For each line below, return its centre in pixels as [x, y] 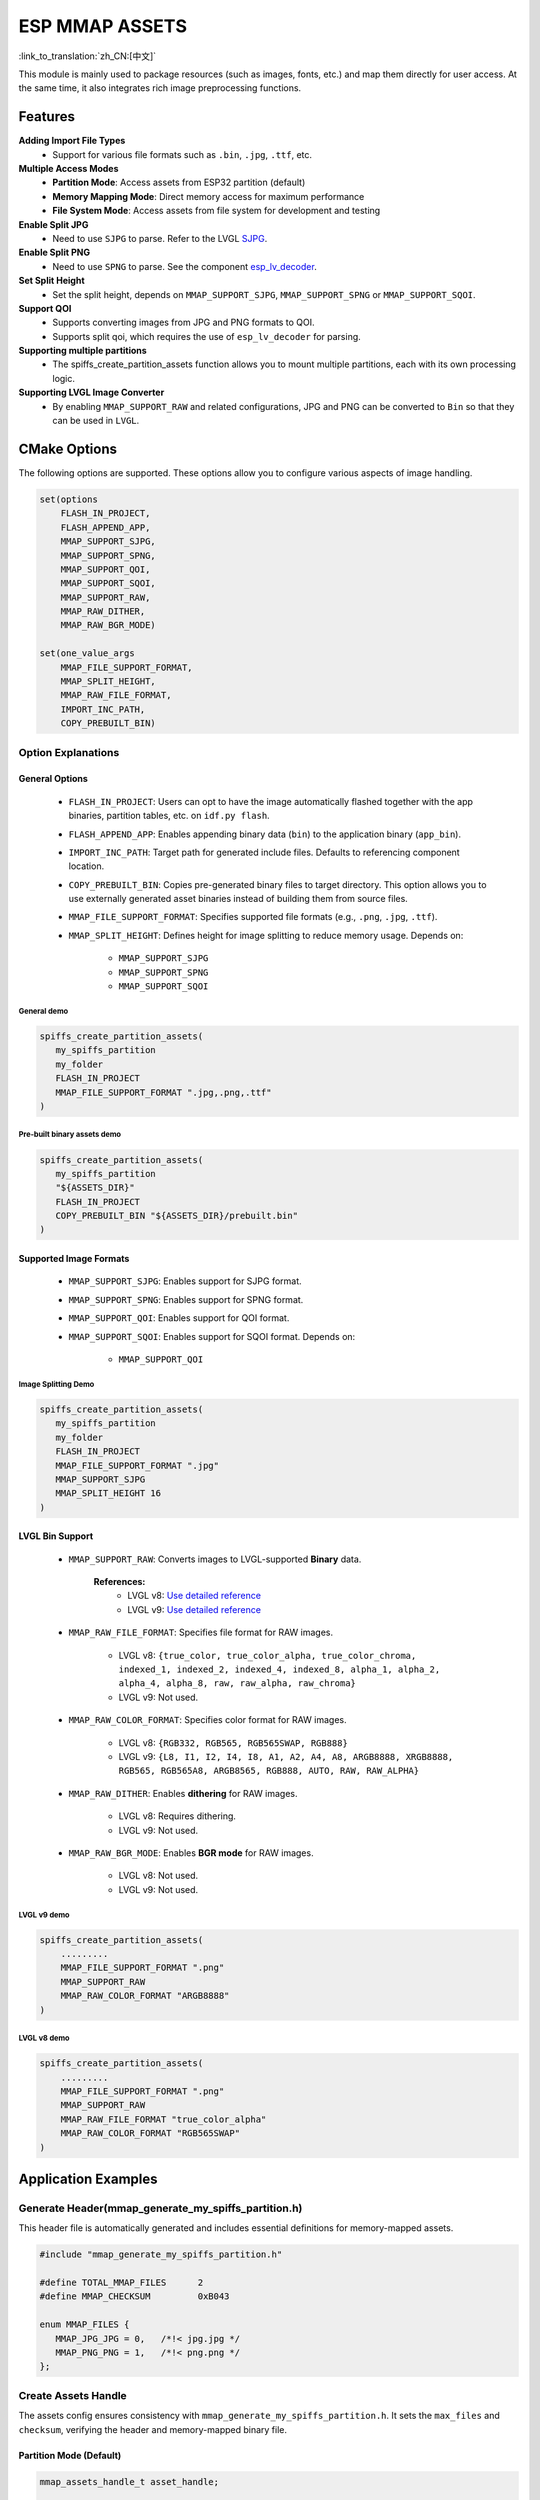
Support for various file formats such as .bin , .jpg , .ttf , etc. [182, 154]
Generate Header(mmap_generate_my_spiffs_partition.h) [160, 2208]
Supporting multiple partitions [82, 351]
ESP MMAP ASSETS [102, 26]
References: [119, 1582]
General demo [43, 1011]
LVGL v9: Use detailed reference [194, 1609]
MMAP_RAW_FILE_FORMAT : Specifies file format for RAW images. [201, 1632]
